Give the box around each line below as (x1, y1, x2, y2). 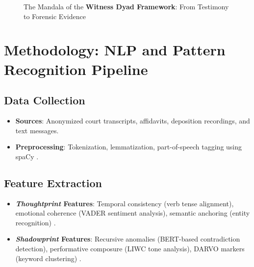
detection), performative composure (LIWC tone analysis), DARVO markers (15, 243, 245, 253)
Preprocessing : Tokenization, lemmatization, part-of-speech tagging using (15, 142, 242, 152)
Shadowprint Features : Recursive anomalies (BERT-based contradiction (15, 234, 240, 244)
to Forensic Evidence (24, 11, 86, 21)
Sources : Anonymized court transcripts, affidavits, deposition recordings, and (15, 115, 250, 125)
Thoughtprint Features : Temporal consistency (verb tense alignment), (15, 198, 234, 208)
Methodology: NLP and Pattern (4, 40, 226, 60)
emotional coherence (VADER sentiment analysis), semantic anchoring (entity (15, 208, 250, 218)
